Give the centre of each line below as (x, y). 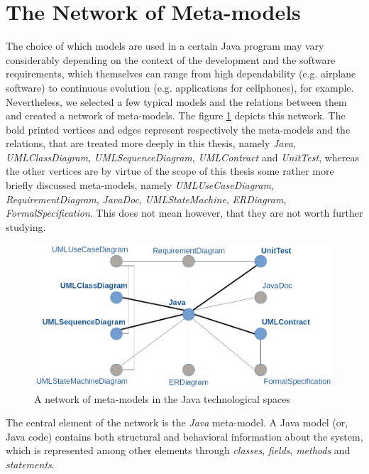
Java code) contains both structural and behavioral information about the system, (184, 436)
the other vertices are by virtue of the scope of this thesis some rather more (170, 171)
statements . (30, 464)
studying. (26, 226)
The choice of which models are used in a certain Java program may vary (165, 46)
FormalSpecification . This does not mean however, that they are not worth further (184, 213)
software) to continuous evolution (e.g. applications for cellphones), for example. (180, 87)
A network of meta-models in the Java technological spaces (162, 398)
